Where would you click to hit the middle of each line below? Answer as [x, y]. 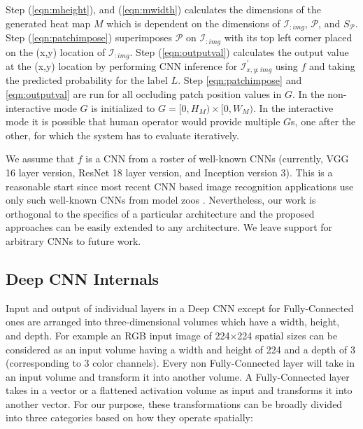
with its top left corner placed [288, 37]
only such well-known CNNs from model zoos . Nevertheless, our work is [161, 200]
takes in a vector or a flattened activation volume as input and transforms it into [179, 390]
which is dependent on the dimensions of [193, 23]
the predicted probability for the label [87, 80]
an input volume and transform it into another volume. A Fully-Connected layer [178, 376]
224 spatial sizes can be [287, 335]
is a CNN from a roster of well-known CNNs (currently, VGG [217, 159]
